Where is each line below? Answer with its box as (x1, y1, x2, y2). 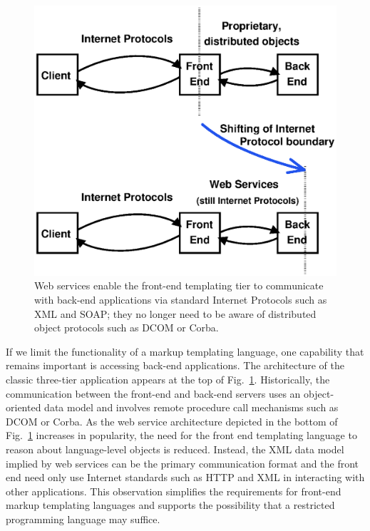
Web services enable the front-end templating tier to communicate (34, 278, 324, 293)
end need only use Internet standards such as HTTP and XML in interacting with (6, 470, 365, 485)
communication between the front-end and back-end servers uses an (6, 386, 301, 401)
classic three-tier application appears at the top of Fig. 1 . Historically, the (6, 372, 330, 387)
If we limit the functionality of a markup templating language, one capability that (6, 344, 364, 359)
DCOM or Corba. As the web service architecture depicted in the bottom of (6, 413, 338, 428)
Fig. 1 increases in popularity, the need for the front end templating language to (6, 428, 357, 443)
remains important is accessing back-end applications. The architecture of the (6, 358, 344, 373)
